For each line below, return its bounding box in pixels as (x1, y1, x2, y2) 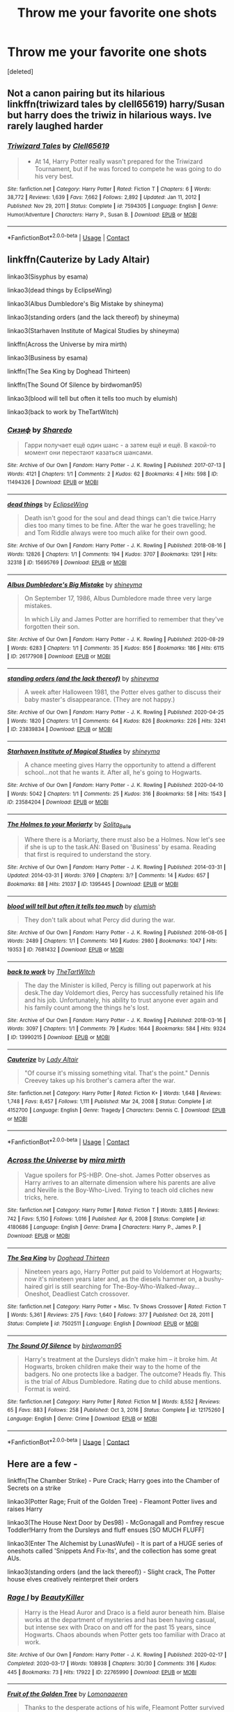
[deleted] (7, 67, 33, 75)
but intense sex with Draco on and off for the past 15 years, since (24, 1623, 211, 1632)
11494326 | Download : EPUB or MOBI (7, 479, 99, 486)
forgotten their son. (24, 622, 80, 630)
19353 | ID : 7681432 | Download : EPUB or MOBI (7, 946, 124, 953)
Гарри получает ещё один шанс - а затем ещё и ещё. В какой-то (24, 441, 217, 450)
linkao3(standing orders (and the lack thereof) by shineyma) (7, 313, 180, 321)
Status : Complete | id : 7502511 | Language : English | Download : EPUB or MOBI (7, 1320, 199, 1327)
